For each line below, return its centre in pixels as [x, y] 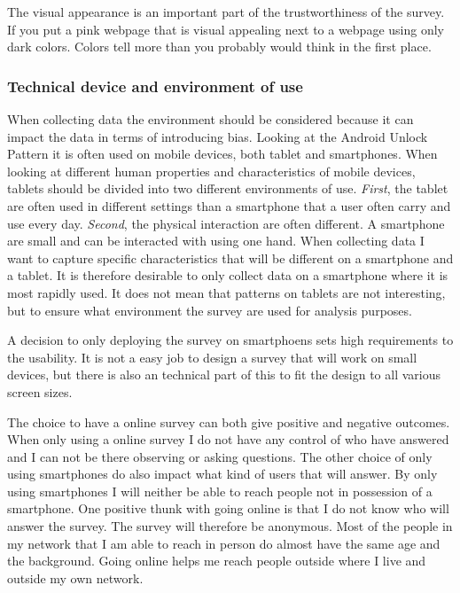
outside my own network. [75, 577]
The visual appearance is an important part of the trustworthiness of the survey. [226, 12]
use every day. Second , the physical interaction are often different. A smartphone [226, 223]
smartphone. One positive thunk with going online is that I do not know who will [228, 508]
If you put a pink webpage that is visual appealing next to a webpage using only [226, 29]
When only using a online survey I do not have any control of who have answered [228, 439]
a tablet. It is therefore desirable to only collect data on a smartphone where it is [228, 275]
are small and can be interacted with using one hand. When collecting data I [216, 241]
